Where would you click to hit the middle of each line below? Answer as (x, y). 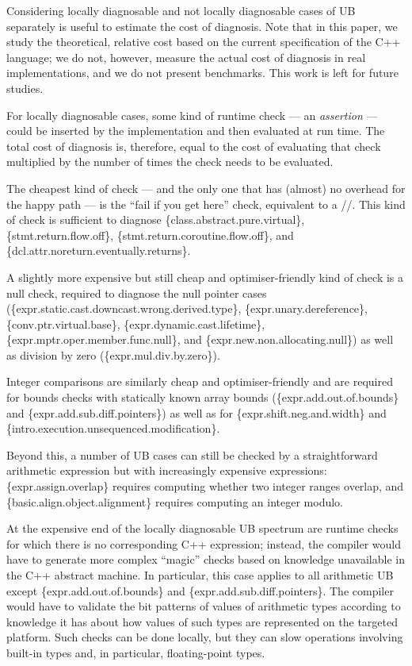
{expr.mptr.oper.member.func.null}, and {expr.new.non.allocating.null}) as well (200, 339)
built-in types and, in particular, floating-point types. (136, 652)
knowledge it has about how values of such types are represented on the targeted (202, 621)
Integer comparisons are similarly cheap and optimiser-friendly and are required (200, 381)
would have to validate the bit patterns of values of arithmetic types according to (204, 606)
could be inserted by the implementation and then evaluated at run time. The (196, 131)
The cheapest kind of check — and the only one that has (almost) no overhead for (206, 188)
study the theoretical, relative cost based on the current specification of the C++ (204, 42)
